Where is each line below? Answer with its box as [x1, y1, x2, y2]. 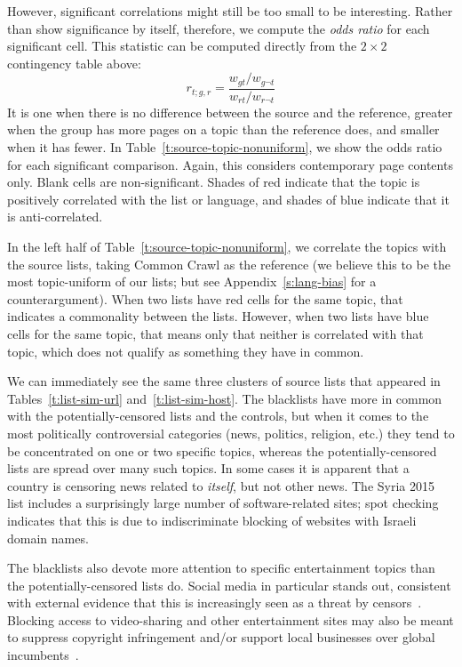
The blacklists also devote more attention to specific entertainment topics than [7, 559, 435, 577]
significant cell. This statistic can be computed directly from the [7, 36, 357, 55]
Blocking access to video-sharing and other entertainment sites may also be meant [7, 610, 454, 629]
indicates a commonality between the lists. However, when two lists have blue [7, 307, 429, 325]
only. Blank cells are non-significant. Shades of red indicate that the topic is [7, 173, 420, 191]
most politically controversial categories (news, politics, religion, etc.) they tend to [7, 423, 455, 442]
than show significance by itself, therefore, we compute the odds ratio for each [7, 19, 430, 37]
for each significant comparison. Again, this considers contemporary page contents [7, 155, 453, 173]
